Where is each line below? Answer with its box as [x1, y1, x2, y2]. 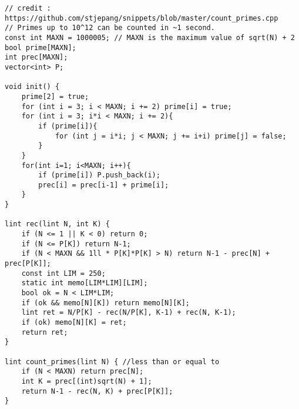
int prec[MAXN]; [5, 53, 68, 62]
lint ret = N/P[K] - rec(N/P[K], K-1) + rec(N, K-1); [21, 308, 236, 317]
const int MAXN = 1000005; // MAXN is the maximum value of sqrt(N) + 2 [5, 33, 295, 42]
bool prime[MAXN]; [5, 43, 76, 52]
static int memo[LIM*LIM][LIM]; [21, 279, 148, 288]
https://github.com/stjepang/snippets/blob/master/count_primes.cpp [5, 14, 278, 22]
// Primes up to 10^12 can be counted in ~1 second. [5, 24, 215, 32]
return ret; [21, 328, 68, 337]
